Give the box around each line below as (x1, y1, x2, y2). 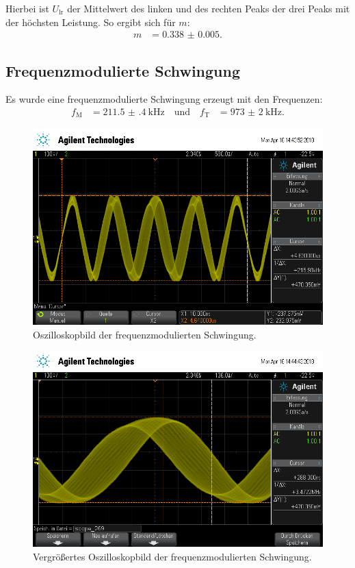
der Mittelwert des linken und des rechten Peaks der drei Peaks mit (67, 1, 350, 15)
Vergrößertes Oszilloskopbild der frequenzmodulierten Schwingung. (33, 549, 312, 563)
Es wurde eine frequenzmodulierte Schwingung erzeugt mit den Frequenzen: (5, 92, 323, 106)
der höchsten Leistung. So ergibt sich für (5, 14, 176, 29)
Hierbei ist (5, 1, 49, 15)
